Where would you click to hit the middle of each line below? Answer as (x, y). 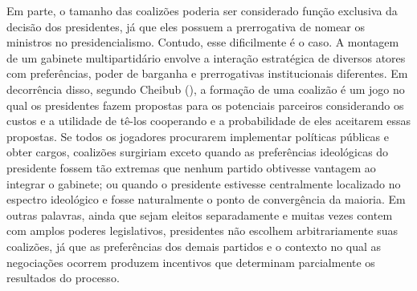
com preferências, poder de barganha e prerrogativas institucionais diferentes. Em (207, 73)
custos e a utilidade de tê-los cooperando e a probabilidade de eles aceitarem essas (209, 121)
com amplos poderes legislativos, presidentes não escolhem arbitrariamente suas (202, 230)
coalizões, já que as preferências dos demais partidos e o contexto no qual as (194, 246)
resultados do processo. (63, 278)
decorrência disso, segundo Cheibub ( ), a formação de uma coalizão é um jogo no (206, 89)
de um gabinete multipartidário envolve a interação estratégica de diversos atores (206, 57)
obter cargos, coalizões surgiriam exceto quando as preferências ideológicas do (198, 152)
